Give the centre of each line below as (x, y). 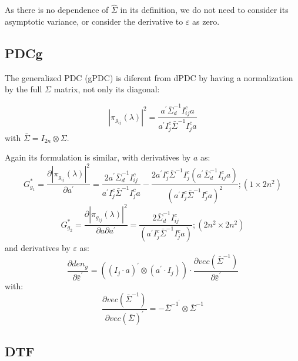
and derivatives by (38, 248)
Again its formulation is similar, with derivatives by (98, 157)
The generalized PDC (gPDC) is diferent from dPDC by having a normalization (149, 77)
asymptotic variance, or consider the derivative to (94, 21)
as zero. (206, 21)
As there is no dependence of (57, 10)
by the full (24, 89)
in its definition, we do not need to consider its (204, 10)
